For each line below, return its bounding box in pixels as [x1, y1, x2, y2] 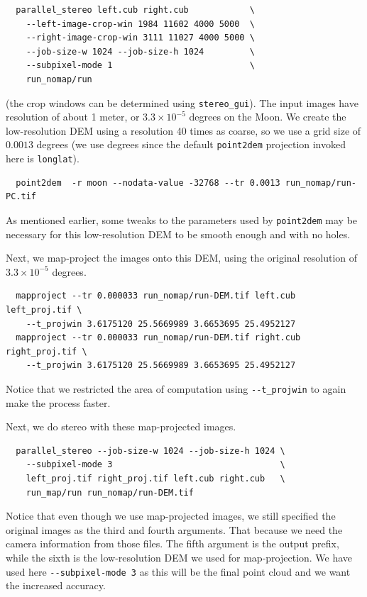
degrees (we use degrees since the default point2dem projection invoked [36, 137, 346, 152]
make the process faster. [6, 395, 111, 410]
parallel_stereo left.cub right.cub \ [16, 5, 255, 15]
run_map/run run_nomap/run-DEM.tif [26, 487, 194, 498]
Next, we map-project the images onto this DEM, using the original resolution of [6, 250, 358, 265]
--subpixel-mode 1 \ [26, 60, 255, 71]
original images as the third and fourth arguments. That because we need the [6, 522, 343, 537]
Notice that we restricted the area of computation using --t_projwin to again [6, 381, 346, 396]
